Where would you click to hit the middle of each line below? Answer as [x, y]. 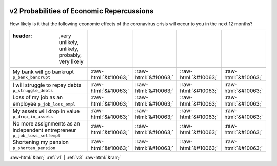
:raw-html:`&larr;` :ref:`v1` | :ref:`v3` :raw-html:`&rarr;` [65, 157]
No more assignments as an [46, 123]
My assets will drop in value [46, 111]
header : [23, 36]
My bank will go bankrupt [43, 72]
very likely [71, 61]
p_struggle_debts [33, 90]
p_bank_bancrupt [32, 78]
